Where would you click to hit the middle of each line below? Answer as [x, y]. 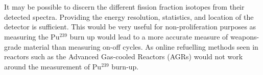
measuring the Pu [32, 36]
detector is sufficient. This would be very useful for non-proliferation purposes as [130, 27]
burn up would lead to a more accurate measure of [149, 36]
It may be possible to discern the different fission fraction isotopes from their [124, 7]
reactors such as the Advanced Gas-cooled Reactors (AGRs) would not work [124, 57]
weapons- [245, 36]
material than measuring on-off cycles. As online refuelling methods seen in [141, 46]
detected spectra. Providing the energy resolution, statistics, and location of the [129, 16]
